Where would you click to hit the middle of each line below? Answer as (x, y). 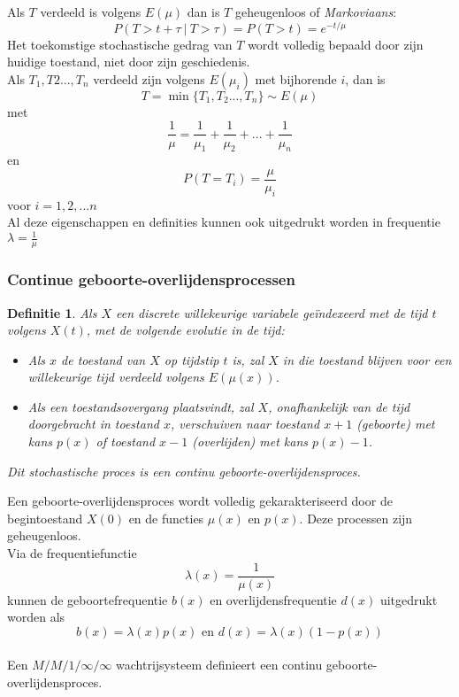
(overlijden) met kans (250, 441)
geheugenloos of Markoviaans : (316, 12)
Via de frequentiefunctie (72, 553)
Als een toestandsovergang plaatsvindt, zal (141, 406)
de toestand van (103, 359)
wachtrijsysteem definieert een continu (219, 665)
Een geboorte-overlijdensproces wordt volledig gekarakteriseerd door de (200, 501)
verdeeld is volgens (91, 12)
